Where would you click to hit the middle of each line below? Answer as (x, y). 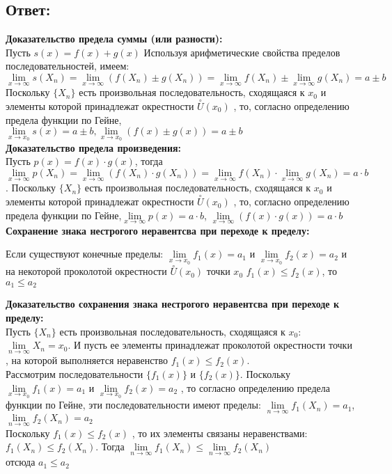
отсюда (21, 462)
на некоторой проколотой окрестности (86, 271)
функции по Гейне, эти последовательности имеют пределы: (133, 405)
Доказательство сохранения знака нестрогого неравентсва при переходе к (172, 304)
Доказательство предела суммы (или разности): (114, 39)
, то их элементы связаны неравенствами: (220, 433)
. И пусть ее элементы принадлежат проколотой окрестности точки (210, 345)
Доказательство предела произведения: (94, 147)
